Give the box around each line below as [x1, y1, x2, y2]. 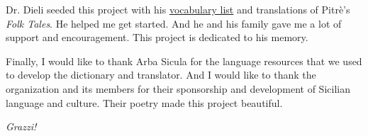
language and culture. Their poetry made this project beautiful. [6, 95, 283, 110]
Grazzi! [6, 119, 37, 134]
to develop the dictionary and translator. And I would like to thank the [6, 67, 316, 82]
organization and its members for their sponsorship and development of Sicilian [6, 81, 350, 96]
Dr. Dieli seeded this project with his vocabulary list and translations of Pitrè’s [6, 2, 350, 16]
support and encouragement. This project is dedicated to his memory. [6, 30, 308, 45]
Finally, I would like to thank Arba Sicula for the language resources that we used [6, 53, 362, 68]
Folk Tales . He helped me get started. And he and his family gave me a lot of [6, 16, 342, 30]
